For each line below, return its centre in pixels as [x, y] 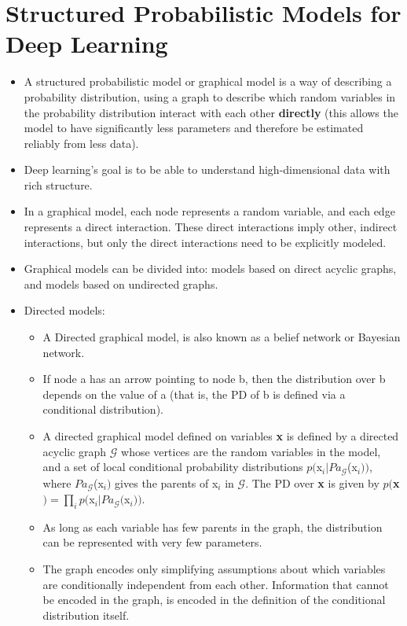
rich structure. [58, 184]
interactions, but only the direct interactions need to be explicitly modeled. [205, 242]
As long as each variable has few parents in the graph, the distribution [213, 527]
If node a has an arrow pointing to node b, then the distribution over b [214, 379]
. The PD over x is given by [312, 482]
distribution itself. [86, 615]
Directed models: [64, 310]
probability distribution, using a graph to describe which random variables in [210, 96]
